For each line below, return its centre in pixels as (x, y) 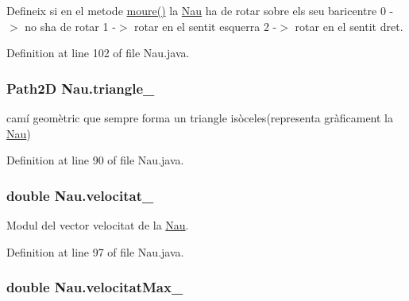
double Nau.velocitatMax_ (95, 287)
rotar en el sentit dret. (349, 26)
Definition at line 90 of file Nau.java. (95, 160)
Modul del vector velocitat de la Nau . (98, 225)
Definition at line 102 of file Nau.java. (98, 53)
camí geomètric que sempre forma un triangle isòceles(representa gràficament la (200, 118)
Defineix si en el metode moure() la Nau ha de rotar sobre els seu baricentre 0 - (200, 10)
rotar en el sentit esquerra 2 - (206, 26)
